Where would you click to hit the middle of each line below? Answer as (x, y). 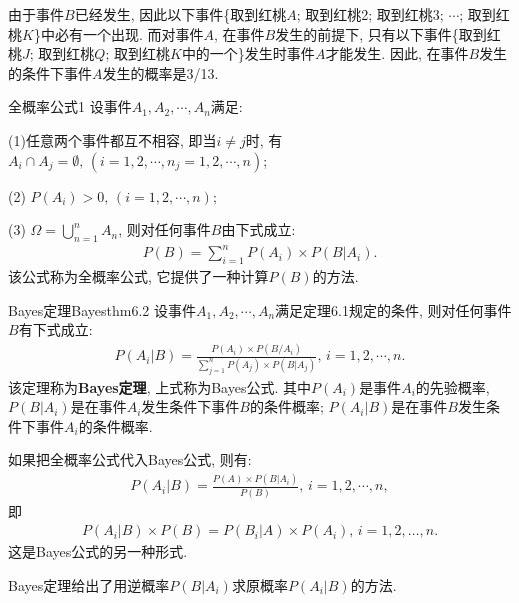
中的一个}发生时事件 (248, 53)
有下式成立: (55, 329)
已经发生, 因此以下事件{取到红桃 (180, 14)
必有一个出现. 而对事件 (129, 33)
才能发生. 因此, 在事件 (397, 53)
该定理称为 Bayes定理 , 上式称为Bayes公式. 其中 (159, 386)
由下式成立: (258, 229)
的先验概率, (452, 386)
